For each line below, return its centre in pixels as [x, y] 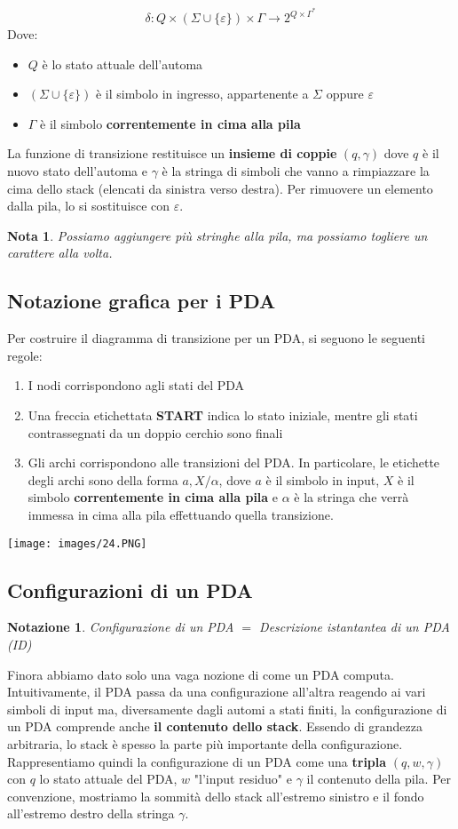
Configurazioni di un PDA [130, 590]
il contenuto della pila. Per [379, 779]
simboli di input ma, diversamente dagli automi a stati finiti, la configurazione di [227, 709]
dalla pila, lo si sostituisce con [89, 206]
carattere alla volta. [60, 253]
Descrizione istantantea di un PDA [355, 627]
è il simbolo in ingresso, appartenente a [202, 94]
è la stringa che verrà [351, 497]
